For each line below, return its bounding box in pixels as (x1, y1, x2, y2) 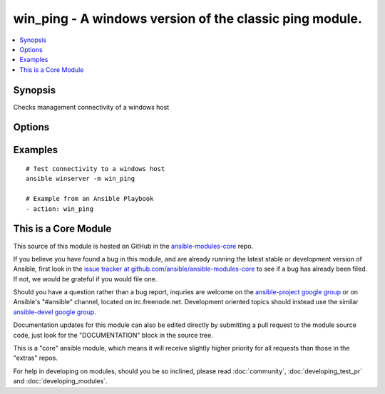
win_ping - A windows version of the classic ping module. (13, 11, 363, 26)
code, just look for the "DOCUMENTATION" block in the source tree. (13, 331, 213, 339)
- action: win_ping (26, 204, 94, 213)
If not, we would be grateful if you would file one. (13, 274, 158, 283)
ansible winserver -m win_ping (26, 175, 135, 183)
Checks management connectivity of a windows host (13, 103, 170, 111)
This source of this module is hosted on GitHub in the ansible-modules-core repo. (13, 242, 254, 250)
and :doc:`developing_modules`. (13, 377, 108, 385)
